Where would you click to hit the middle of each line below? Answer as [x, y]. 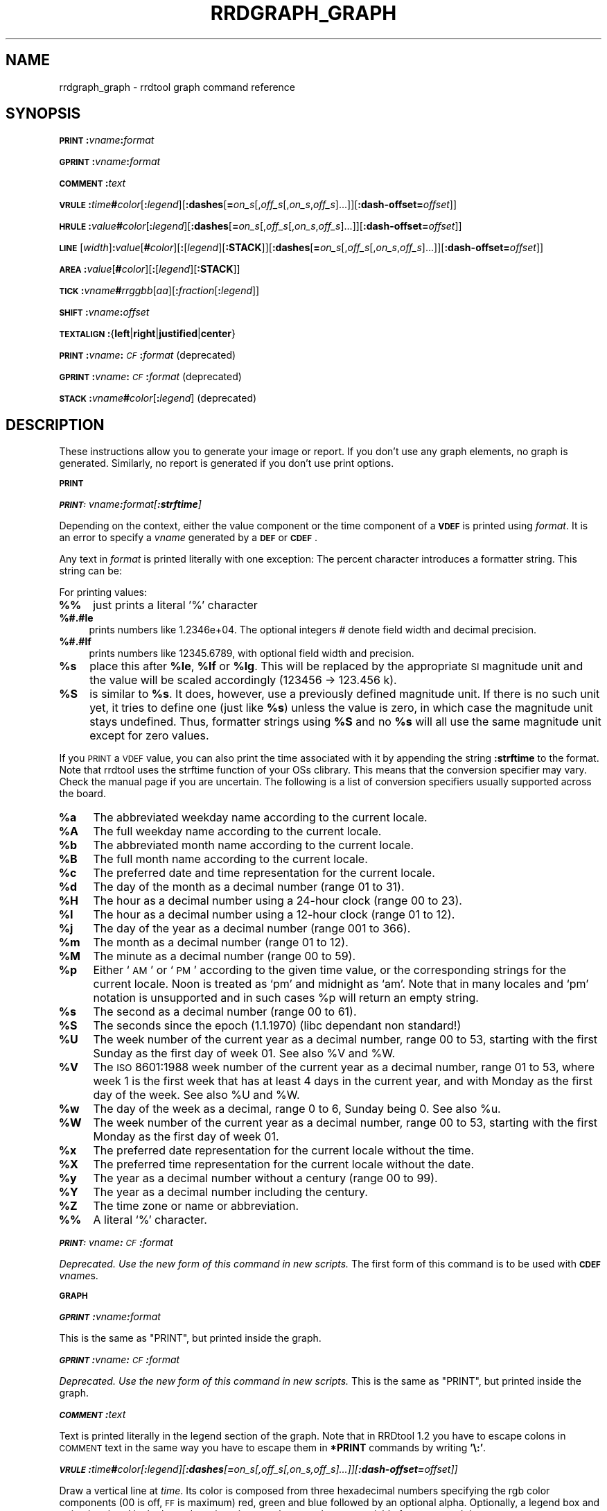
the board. [82, 794]
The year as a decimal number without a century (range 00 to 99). [265, 1178]
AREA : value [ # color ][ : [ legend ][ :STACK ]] [150, 269]
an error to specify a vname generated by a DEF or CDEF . [188, 538]
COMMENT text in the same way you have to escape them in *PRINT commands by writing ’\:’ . [273, 1448]
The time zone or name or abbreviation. [196, 1206]
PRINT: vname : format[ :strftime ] [130, 504]
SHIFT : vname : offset [104, 312]
